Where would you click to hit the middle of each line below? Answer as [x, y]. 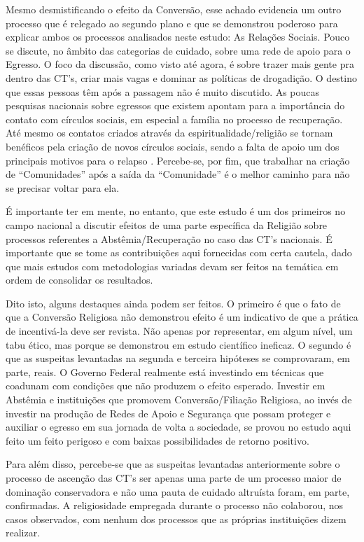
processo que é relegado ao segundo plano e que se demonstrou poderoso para [172, 23]
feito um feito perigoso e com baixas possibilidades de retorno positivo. [157, 440]
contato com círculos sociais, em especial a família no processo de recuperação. [174, 119]
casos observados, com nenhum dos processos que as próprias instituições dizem [176, 519]
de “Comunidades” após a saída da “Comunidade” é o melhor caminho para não [178, 174]
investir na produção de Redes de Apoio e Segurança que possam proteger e [168, 413]
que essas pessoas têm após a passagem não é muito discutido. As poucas [163, 91]
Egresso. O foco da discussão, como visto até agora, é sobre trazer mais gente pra [180, 64]
